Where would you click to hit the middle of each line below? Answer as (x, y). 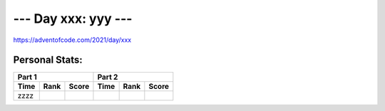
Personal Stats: (48, 60)
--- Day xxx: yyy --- (73, 18)
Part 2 (108, 77)
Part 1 (27, 77)
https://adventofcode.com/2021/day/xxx (72, 40)
